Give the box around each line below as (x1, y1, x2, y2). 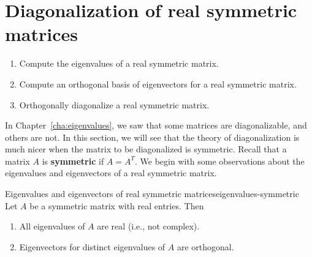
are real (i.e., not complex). (97, 220, 200, 233)
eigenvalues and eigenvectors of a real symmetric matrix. (5, 166, 217, 179)
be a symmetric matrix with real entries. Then (29, 199, 204, 212)
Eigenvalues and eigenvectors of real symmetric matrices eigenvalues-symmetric (5, 187, 299, 200)
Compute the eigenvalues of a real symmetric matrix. (19, 57, 219, 70)
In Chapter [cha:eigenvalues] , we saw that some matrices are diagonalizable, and (5, 119, 307, 132)
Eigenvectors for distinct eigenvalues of (19, 240, 166, 253)
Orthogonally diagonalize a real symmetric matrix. (19, 98, 210, 111)
